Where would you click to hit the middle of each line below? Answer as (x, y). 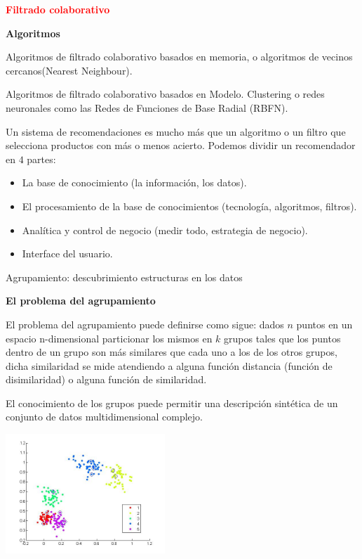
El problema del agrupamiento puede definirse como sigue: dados (145, 324)
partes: (41, 159)
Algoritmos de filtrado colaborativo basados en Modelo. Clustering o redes (165, 94)
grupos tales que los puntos (282, 338)
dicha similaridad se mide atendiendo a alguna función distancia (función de (169, 365)
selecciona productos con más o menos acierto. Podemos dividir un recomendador (181, 145)
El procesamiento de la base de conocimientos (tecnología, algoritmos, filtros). (189, 206)
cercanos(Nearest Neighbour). (69, 70)
